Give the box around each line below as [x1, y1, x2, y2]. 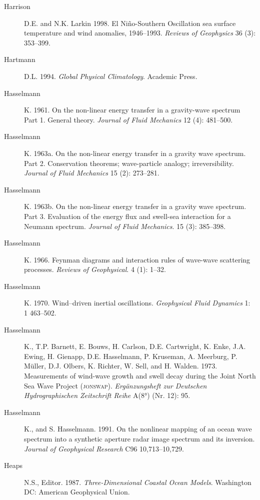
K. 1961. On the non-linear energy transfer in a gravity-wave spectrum [24, 104, 240, 115]
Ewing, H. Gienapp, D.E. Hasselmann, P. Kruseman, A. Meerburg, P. [24, 350, 237, 361]
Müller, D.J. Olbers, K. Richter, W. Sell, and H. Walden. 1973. [24, 360, 217, 371]
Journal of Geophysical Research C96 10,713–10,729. [24, 443, 184, 453]
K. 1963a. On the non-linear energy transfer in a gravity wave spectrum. [24, 147, 246, 158]
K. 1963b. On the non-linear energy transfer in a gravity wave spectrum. [24, 201, 246, 211]
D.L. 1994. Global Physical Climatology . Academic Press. [24, 70, 197, 81]
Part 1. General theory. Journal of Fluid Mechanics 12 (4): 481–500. [24, 114, 233, 124]
